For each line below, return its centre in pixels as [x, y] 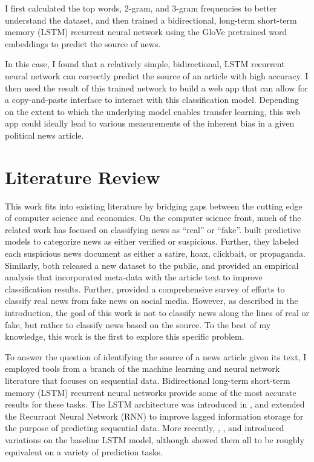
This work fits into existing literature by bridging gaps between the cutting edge [154, 206]
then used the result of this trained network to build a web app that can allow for [156, 87]
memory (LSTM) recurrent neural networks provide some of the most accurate [151, 392]
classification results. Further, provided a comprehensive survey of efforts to [145, 289]
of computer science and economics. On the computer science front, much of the [153, 218]
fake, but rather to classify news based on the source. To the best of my [138, 324]
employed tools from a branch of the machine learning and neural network [142, 368]
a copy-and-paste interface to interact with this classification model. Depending [152, 100]
